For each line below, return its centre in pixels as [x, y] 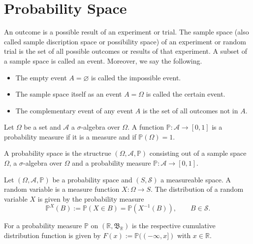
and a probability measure [111, 163]
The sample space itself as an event [69, 94]
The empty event [41, 77]
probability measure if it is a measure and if [70, 136]
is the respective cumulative [174, 226]
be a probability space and [92, 179]
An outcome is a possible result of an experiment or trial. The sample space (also [126, 32]
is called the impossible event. [136, 77]
